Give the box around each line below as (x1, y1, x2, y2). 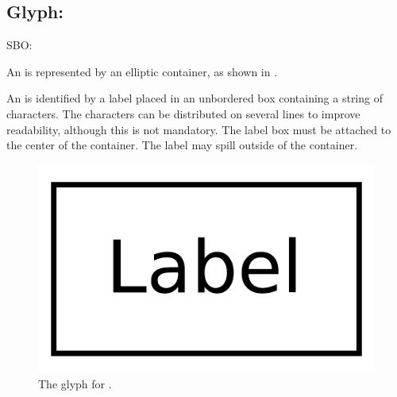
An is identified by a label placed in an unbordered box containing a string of (6, 90, 383, 106)
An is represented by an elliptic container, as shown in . (6, 63, 278, 79)
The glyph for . (38, 375, 112, 391)
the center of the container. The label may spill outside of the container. (6, 137, 358, 153)
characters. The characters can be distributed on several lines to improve (6, 105, 360, 121)
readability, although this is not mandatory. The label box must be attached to (6, 121, 391, 137)
